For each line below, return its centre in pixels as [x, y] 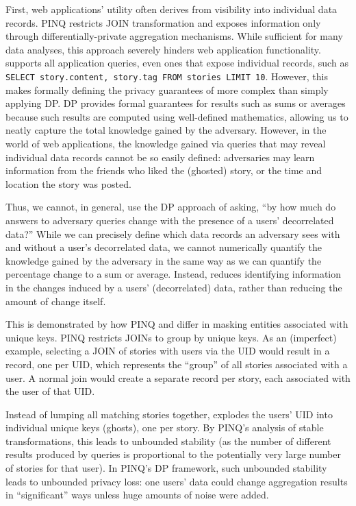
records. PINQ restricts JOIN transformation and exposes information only [163, 22]
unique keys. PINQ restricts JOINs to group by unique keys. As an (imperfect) [171, 337]
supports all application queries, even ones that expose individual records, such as [177, 63]
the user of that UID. [50, 391]
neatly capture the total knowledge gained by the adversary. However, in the [166, 130]
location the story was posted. [68, 183]
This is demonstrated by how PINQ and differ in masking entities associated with [177, 324]
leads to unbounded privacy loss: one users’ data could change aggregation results [177, 481]
